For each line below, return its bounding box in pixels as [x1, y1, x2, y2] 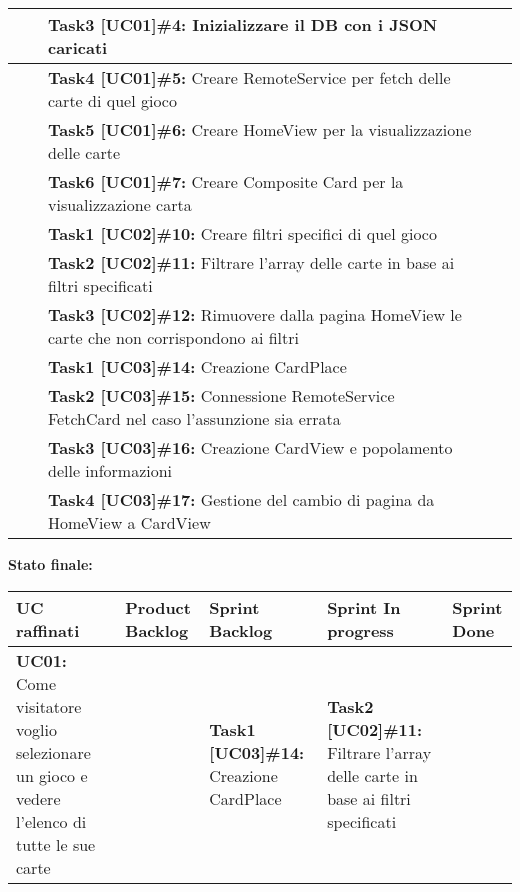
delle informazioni [48, 459, 173, 482]
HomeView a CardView [48, 511, 211, 534]
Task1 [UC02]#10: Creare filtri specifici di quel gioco [48, 222, 437, 245]
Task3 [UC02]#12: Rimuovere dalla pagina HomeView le [48, 303, 462, 326]
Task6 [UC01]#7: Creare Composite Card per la [48, 170, 404, 193]
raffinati [16, 618, 80, 642]
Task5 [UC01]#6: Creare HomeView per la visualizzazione [48, 118, 472, 141]
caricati [48, 36, 108, 59]
